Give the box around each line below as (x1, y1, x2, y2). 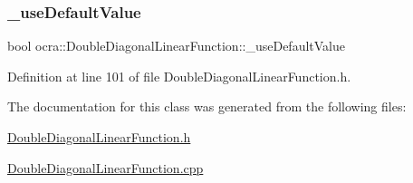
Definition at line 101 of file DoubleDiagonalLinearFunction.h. (7, 66, 351, 85)
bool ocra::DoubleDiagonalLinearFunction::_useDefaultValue (7, 36, 346, 55)
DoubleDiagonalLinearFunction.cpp (7, 158, 204, 177)
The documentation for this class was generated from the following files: (7, 97, 407, 116)
